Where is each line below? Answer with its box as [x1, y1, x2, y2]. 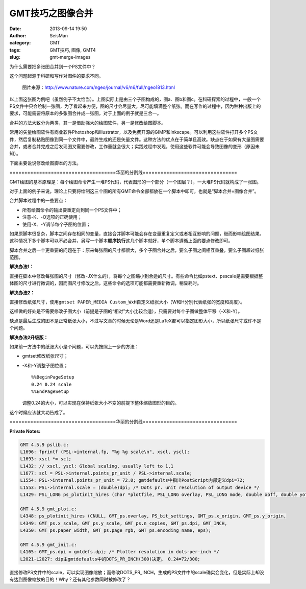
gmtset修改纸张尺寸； [22, 353, 68, 359]
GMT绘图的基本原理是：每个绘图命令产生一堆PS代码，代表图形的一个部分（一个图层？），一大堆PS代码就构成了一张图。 [9, 179, 261, 185]
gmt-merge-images [49, 54, 91, 60]
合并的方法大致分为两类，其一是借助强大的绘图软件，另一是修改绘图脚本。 [9, 120, 166, 126]
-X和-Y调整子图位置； [22, 362, 68, 368]
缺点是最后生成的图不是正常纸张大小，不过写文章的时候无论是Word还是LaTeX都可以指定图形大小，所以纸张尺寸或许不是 [9, 317, 262, 324]
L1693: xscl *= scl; [20, 456, 71, 462]
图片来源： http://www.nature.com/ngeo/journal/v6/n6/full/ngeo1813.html [22, 84, 175, 90]
